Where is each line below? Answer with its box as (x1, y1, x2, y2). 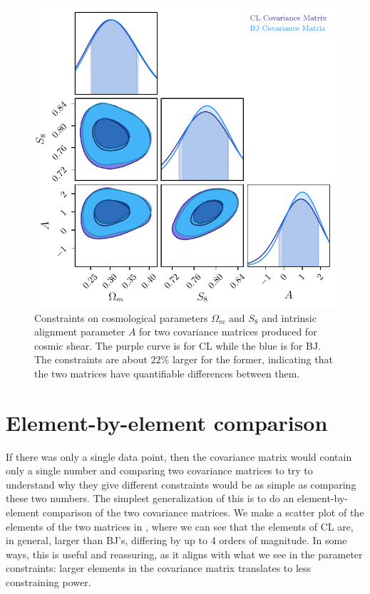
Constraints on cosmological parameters (34, 310, 208, 325)
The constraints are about (34, 352, 148, 367)
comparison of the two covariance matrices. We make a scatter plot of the (42, 505, 364, 520)
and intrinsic (262, 310, 317, 325)
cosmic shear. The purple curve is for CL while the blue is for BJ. (34, 338, 321, 353)
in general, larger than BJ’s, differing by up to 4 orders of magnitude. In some (6, 533, 347, 548)
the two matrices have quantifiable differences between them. (34, 365, 300, 380)
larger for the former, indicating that (172, 352, 333, 367)
